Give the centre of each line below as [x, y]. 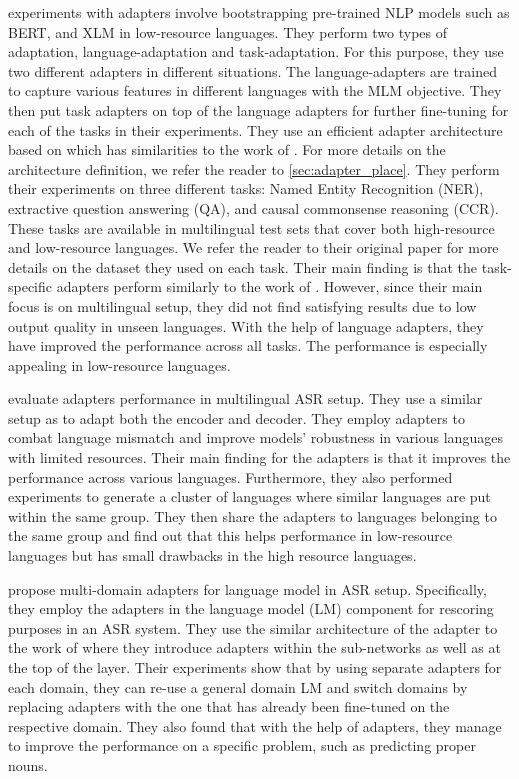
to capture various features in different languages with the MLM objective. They [255, 90]
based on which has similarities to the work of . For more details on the [227, 149]
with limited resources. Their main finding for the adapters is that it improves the [259, 457]
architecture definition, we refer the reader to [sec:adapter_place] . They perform [254, 168]
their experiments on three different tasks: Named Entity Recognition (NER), [246, 188]
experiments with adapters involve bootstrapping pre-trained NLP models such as [259, 12]
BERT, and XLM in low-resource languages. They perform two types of [228, 31]
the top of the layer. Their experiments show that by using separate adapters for [255, 667]
